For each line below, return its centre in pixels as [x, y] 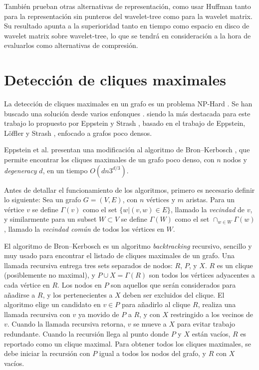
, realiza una [217, 304]
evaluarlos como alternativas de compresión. [71, 45]
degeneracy [20, 170]
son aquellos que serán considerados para [173, 285]
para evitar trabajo [206, 324]
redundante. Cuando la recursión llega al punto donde [87, 333]
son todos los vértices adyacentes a [202, 275]
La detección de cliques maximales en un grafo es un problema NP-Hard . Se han [128, 104]
